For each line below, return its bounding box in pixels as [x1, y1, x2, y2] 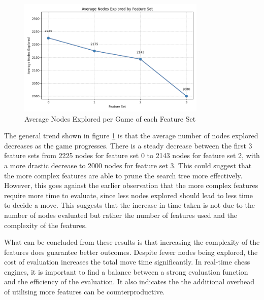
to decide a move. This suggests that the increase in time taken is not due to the [4, 200, 255, 210]
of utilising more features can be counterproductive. [4, 286, 165, 297]
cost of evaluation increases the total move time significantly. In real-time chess [4, 256, 250, 267]
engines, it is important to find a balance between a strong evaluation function [4, 266, 248, 277]
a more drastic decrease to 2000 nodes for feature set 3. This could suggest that [4, 160, 252, 170]
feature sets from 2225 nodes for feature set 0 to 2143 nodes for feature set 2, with [4, 150, 260, 161]
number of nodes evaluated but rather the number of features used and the [4, 209, 237, 220]
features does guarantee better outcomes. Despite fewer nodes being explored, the [4, 246, 258, 257]
